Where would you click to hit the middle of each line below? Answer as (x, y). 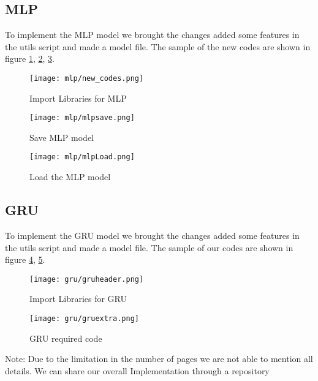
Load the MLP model (70, 177)
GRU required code (66, 338)
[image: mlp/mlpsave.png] (82, 118)
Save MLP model (62, 137)
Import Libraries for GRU (78, 299)
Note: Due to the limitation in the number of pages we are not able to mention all (159, 359)
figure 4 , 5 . (25, 259)
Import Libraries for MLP (78, 98)
